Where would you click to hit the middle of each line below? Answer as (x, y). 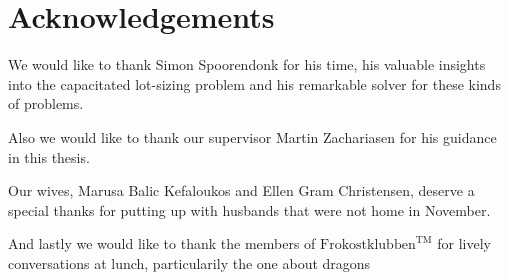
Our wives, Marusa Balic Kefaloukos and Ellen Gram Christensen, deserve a (241, 190)
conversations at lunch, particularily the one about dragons (189, 262)
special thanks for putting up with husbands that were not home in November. (249, 209)
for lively (464, 243)
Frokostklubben (368, 245)
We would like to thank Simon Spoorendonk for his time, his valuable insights (247, 64)
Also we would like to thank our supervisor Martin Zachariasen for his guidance (252, 136)
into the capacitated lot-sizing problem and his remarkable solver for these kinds (254, 83)
